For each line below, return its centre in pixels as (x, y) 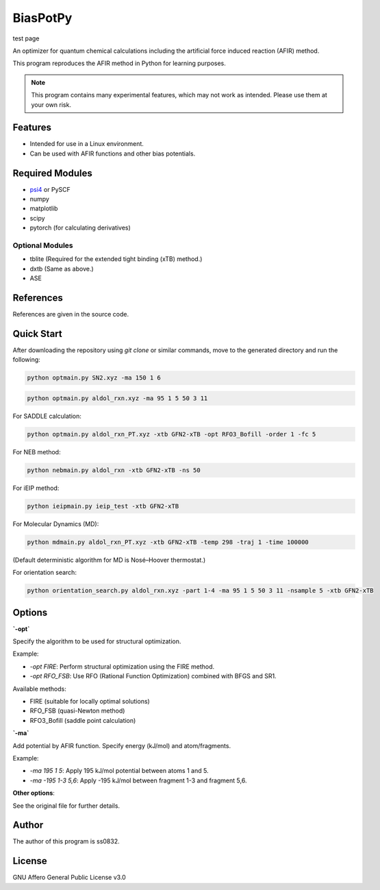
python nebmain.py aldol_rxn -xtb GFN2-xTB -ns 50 (114, 470)
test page (26, 38)
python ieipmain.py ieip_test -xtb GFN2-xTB (103, 506)
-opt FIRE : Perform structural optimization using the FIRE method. (122, 666)
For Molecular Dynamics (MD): (56, 523)
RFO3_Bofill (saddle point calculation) (83, 720)
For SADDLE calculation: (47, 416)
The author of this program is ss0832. (66, 841)
